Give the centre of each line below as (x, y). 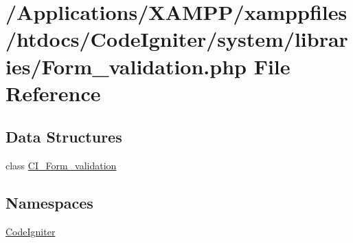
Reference (53, 93)
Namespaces (49, 203)
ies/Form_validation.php (126, 66)
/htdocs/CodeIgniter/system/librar (177, 39)
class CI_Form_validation (61, 166)
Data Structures (64, 137)
